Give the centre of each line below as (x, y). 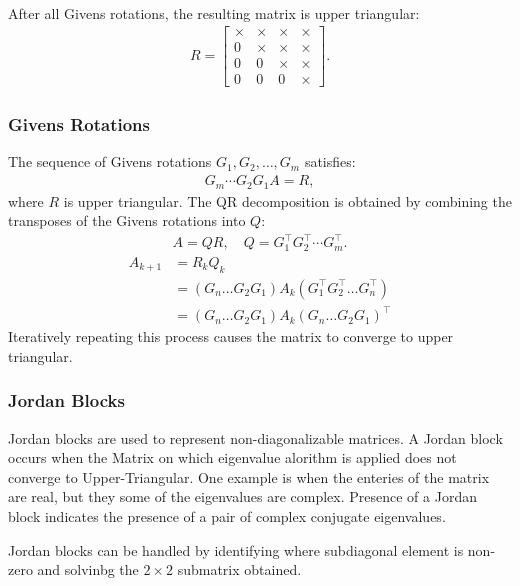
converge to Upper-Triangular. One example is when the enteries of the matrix (249, 476)
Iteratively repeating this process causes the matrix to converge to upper (231, 336)
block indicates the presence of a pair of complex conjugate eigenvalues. (227, 515)
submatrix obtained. (239, 569)
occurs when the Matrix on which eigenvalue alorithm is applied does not (232, 457)
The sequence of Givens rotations (110, 161)
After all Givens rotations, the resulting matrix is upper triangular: (214, 12)
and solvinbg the (88, 569)
